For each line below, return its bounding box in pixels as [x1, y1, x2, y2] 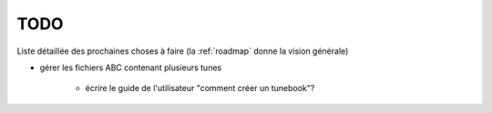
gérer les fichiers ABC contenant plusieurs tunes [39, 62, 222, 73]
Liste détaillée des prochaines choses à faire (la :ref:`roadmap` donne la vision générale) [16, 46, 349, 56]
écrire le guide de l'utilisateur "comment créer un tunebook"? [85, 83, 315, 94]
